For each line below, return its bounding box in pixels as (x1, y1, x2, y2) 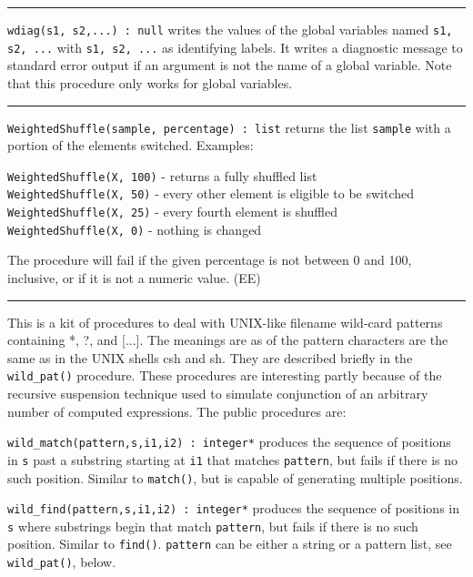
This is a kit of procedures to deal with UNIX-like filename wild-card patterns (7, 312, 443, 331)
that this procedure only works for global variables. (7, 73, 293, 92)
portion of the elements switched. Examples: (7, 136, 254, 155)
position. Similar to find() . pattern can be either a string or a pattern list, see (7, 534, 452, 553)
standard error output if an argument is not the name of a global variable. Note (7, 56, 452, 75)
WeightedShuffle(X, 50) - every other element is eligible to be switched (7, 184, 415, 203)
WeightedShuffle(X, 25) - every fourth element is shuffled (7, 202, 338, 221)
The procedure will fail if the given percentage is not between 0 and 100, (7, 250, 412, 269)
